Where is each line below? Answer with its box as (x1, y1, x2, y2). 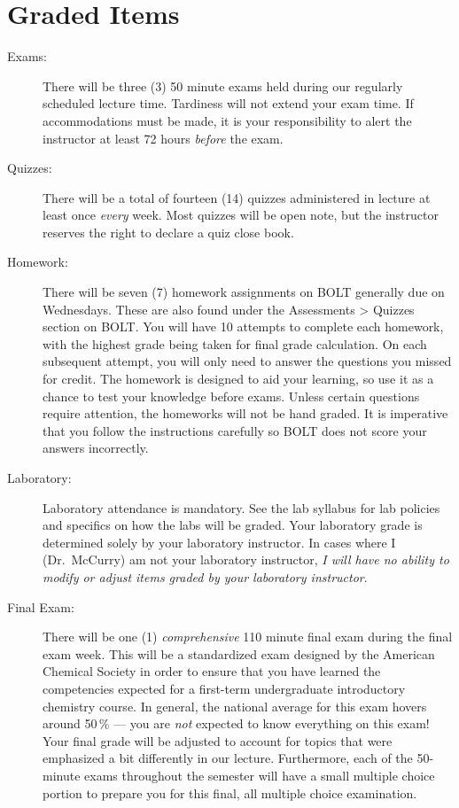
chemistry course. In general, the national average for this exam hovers (43, 696, 427, 715)
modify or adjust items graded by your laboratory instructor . (43, 567, 368, 586)
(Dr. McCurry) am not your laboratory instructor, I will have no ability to (43, 550, 449, 569)
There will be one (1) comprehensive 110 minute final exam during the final (43, 627, 453, 646)
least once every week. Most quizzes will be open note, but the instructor (43, 206, 439, 224)
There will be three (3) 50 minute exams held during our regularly (43, 76, 403, 95)
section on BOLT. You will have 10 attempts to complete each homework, (43, 317, 444, 336)
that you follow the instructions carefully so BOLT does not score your (43, 421, 427, 439)
